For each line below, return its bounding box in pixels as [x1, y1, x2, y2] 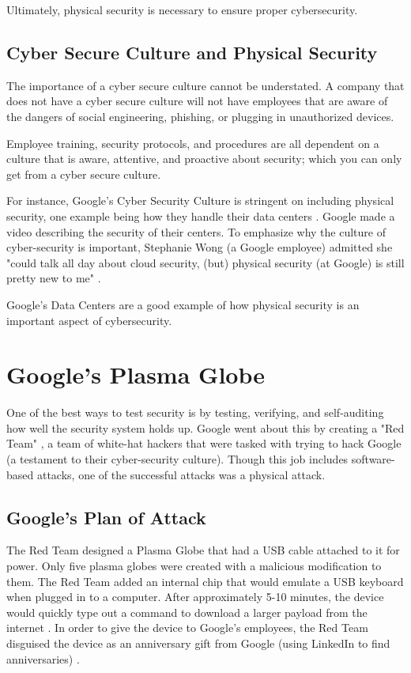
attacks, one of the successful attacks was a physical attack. [36, 466, 326, 482]
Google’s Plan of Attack [6, 505, 206, 529]
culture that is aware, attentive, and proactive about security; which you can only [6, 150, 402, 167]
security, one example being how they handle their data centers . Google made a [6, 207, 395, 224]
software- [351, 451, 395, 467]
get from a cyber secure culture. [6, 165, 161, 182]
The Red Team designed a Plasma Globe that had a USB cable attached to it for [6, 542, 400, 558]
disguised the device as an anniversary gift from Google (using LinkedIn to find [6, 634, 390, 651]
